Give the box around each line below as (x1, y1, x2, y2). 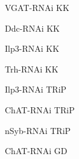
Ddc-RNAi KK (5, 21, 60, 34)
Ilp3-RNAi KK (5, 42, 60, 55)
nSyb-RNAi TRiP (5, 124, 71, 136)
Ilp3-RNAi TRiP (5, 83, 67, 96)
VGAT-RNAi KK (5, 1, 69, 13)
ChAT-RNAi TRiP (5, 103, 75, 116)
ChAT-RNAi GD (5, 144, 68, 157)
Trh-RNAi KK (5, 62, 58, 75)
